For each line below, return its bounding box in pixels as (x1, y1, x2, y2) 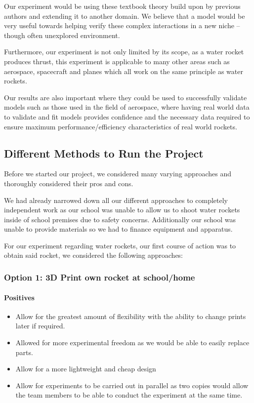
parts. (15, 347, 33, 357)
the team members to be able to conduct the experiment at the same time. (15, 390, 243, 400)
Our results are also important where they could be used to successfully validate (4, 92, 247, 102)
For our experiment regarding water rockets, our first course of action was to (4, 240, 236, 250)
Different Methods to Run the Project (4, 145, 204, 161)
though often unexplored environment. (4, 30, 120, 40)
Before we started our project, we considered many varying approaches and (4, 168, 231, 179)
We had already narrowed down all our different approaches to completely (4, 195, 228, 205)
